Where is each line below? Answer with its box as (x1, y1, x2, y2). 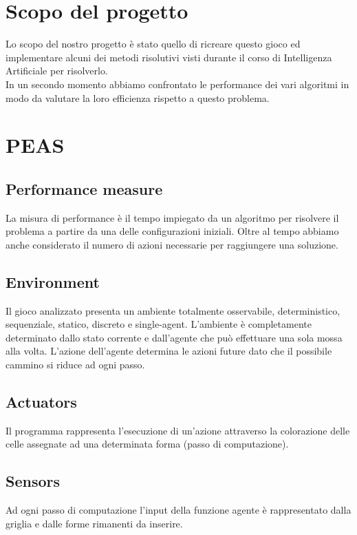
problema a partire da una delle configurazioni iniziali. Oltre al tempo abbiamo (6, 224, 339, 238)
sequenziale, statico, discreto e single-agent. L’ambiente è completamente (6, 317, 312, 331)
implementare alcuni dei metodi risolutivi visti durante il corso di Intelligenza (6, 50, 332, 64)
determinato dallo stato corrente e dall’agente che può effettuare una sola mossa (6, 330, 343, 344)
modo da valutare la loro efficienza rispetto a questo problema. (6, 90, 270, 105)
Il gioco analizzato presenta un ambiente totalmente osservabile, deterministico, (6, 303, 340, 317)
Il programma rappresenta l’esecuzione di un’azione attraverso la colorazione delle (6, 423, 350, 437)
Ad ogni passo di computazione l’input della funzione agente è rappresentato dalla (6, 503, 351, 517)
